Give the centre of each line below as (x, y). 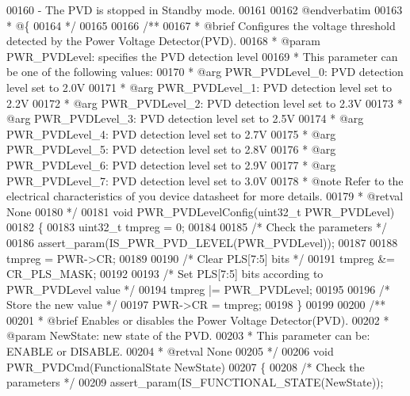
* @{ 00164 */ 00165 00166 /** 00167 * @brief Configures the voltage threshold (201, 25)
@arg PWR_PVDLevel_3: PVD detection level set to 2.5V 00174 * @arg (185, 118)
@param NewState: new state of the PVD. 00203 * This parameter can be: (188, 335)
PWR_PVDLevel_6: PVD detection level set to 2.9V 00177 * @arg (171, 164)
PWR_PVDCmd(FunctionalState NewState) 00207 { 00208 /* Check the (186, 366)
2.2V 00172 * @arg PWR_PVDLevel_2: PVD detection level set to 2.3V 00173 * (205, 103)
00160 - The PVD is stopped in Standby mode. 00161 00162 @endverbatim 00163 (205, 10)
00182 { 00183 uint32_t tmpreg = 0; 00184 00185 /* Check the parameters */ (197, 227)
